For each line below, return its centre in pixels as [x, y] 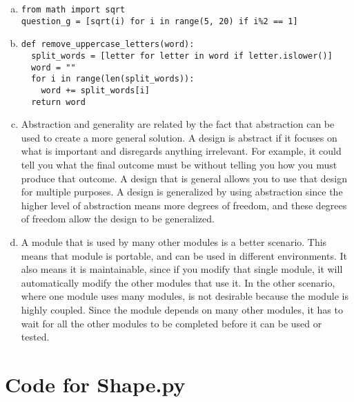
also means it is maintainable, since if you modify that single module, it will [182, 269]
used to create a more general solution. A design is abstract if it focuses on [179, 137]
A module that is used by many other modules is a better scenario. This [174, 242]
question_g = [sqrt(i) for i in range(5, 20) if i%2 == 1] [159, 21]
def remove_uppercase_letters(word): [108, 45]
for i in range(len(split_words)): [113, 79]
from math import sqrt [73, 10]
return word [58, 102]
